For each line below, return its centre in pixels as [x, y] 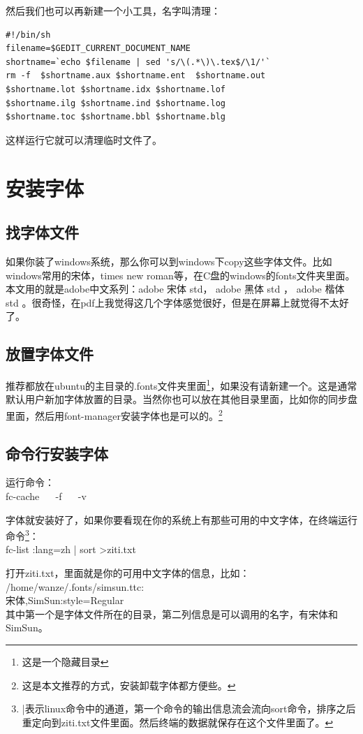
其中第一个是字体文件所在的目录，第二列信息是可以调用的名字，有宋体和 [172, 614]
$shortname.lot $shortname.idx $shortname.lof [116, 89]
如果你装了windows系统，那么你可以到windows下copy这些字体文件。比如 [169, 261]
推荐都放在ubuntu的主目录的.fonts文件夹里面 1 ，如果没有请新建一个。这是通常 [181, 384]
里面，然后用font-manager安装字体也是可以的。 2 [114, 414]
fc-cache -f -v [46, 496]
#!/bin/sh [28, 35]
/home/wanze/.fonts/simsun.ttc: [75, 586]
